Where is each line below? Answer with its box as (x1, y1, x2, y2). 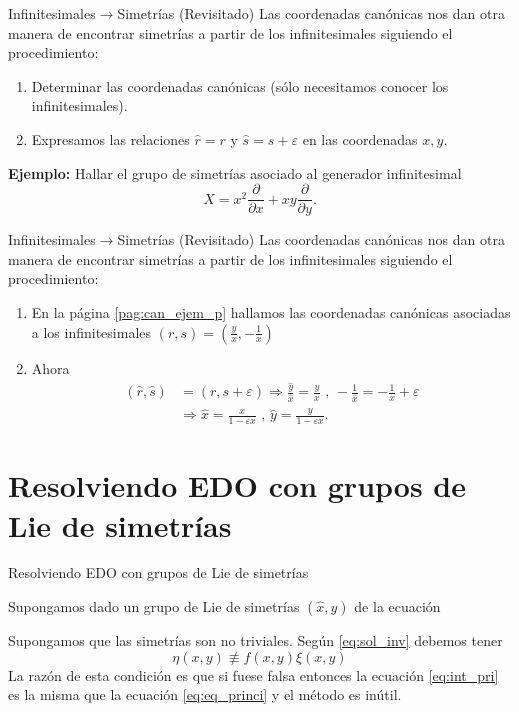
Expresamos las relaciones (31, 128, 190, 149)
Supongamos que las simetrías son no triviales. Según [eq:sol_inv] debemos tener (8, 630, 503, 651)
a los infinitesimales (31, 321, 152, 342)
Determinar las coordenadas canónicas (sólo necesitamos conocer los (31, 75, 449, 96)
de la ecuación (354, 596, 441, 617)
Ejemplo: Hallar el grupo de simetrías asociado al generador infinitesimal (8, 162, 462, 183)
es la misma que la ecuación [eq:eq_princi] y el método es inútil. (8, 684, 402, 705)
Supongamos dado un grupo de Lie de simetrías (8, 596, 300, 617)
